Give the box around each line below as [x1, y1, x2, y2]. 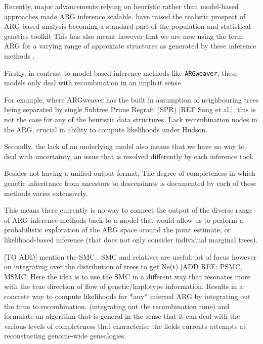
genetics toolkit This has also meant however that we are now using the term [4, 30, 243, 41]
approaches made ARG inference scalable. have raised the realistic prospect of [4, 11, 246, 21]
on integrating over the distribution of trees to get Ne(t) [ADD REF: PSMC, [4, 261, 242, 272]
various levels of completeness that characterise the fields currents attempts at [4, 320, 246, 331]
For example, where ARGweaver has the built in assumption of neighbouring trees [4, 94, 259, 105]
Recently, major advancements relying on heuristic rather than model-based [4, 1, 239, 11]
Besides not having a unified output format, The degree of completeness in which [4, 168, 255, 178]
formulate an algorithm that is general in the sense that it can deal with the [4, 311, 240, 321]
